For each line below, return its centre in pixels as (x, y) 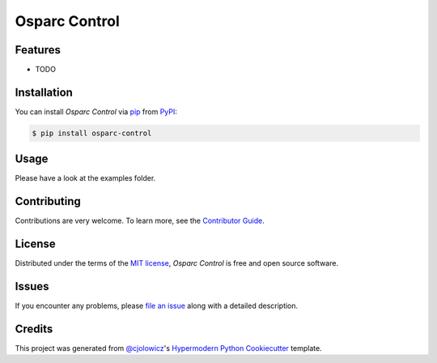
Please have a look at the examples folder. (85, 178)
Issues (32, 286)
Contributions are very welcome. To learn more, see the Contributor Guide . (140, 221)
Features (38, 50)
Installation (44, 92)
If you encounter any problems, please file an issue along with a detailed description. (157, 306)
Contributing (48, 201)
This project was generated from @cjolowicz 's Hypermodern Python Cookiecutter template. (169, 348)
